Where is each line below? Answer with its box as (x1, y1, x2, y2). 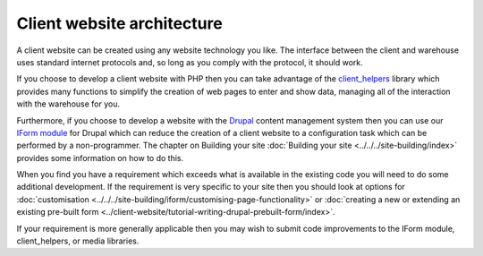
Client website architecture (16, 13, 223, 33)
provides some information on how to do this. (16, 152, 183, 163)
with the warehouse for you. (16, 98, 121, 109)
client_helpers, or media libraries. (16, 235, 140, 246)
